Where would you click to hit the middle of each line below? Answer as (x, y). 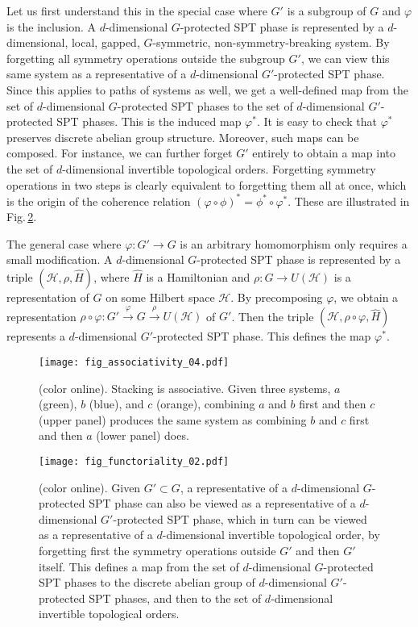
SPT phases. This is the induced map (149, 121)
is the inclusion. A (51, 26)
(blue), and (116, 404)
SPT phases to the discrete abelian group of (147, 582)
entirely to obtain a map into (324, 153)
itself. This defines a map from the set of (139, 566)
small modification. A (60, 259)
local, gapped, (106, 42)
